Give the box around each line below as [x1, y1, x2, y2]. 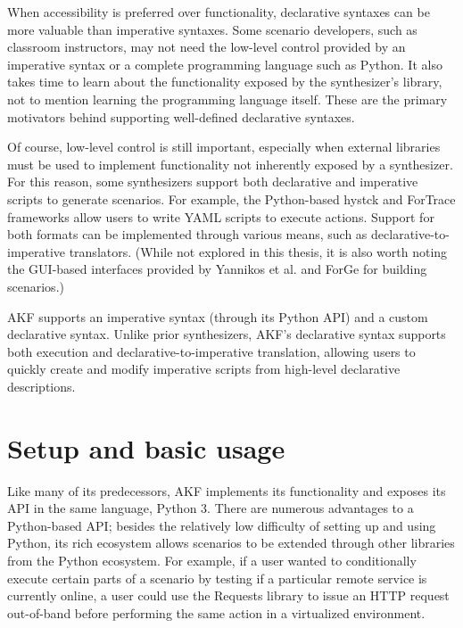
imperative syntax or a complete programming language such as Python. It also [7, 54, 442, 73]
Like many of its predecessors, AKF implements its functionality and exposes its [7, 481, 446, 500]
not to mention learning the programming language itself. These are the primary [7, 89, 448, 108]
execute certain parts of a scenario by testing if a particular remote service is [7, 568, 427, 587]
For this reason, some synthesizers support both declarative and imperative [7, 172, 418, 191]
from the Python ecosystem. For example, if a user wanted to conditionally [7, 550, 417, 569]
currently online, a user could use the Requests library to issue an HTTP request [7, 586, 450, 605]
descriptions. [7, 376, 76, 395]
